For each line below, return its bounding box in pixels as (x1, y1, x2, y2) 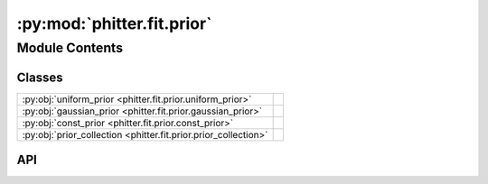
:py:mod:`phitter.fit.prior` (16, 14, 212, 33)
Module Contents (16, 40, 124, 56)
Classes (16, 69, 63, 85)
